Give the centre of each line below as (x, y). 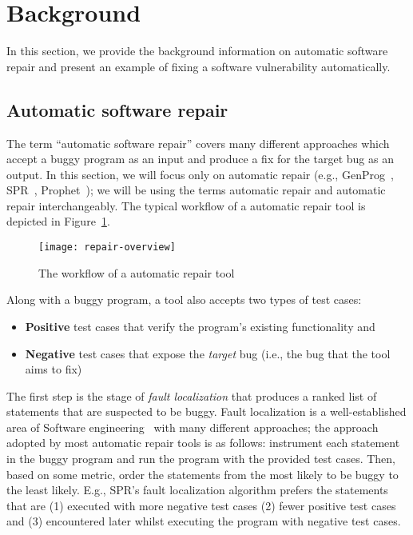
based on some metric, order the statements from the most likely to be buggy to (203, 474)
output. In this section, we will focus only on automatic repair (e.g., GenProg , (200, 174)
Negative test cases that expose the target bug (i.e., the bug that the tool (208, 353)
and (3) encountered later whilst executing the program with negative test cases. (204, 521)
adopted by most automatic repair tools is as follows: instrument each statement (203, 443)
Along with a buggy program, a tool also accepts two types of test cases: (184, 299)
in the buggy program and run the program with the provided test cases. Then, (201, 459)
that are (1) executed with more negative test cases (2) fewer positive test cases (201, 505)
